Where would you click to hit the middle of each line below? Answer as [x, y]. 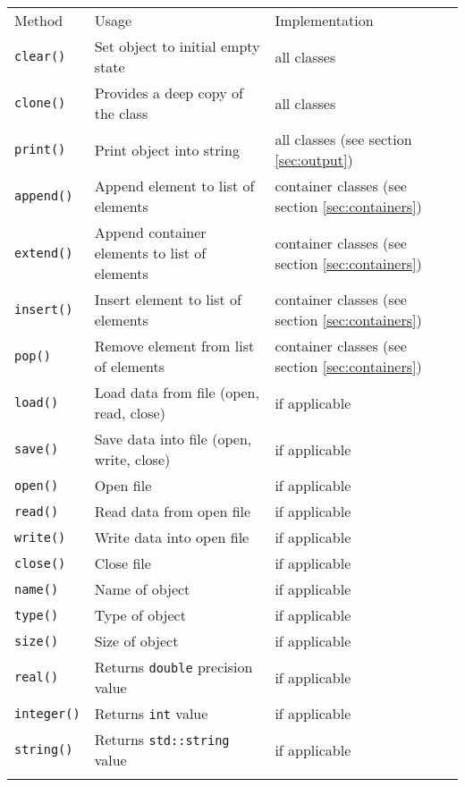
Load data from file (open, [177, 392]
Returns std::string [162, 739]
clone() [40, 103]
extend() [44, 253]
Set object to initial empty [177, 46]
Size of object [136, 641]
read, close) [130, 413]
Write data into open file [172, 537]
